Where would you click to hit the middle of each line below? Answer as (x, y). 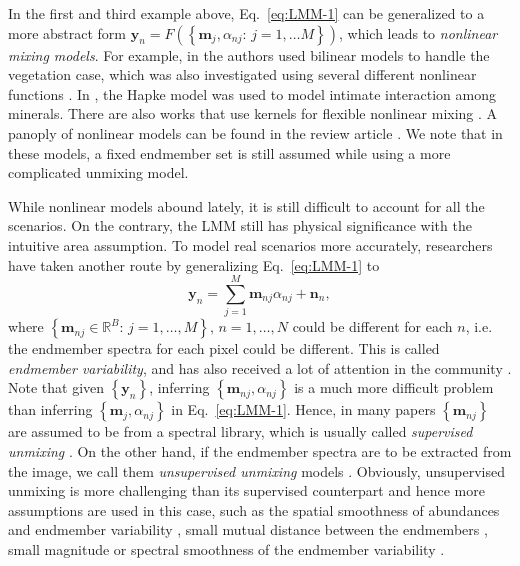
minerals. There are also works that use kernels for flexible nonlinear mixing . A (253, 113)
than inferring (50, 409)
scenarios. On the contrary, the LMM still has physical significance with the (240, 225)
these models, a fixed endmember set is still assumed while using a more (229, 152)
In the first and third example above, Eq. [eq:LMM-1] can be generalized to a (246, 13)
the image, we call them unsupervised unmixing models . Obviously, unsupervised (256, 470)
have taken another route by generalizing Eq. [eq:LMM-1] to (194, 264)
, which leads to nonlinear (418, 32)
